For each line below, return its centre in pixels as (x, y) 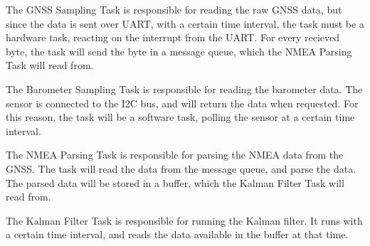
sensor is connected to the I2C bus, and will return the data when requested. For (182, 103)
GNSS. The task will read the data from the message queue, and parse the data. (181, 168)
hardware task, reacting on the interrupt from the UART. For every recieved (173, 37)
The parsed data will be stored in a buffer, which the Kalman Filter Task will (175, 182)
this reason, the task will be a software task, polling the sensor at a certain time (180, 117)
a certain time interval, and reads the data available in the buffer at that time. (177, 234)
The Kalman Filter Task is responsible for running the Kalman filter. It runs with (184, 220)
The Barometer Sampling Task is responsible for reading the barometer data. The (184, 89)
